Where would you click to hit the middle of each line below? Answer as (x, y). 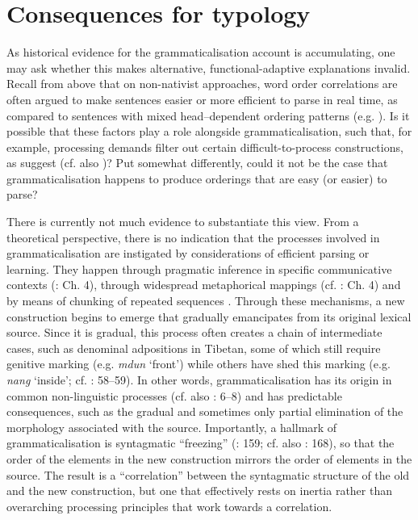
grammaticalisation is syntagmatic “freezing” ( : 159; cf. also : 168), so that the (201, 443)
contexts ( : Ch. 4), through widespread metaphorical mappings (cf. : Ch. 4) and (204, 285)
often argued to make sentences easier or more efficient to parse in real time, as (202, 99)
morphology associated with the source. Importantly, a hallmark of (172, 427)
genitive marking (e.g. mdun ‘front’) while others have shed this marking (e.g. (199, 364)
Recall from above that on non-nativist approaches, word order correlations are (202, 84)
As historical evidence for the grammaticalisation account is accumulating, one (201, 52)
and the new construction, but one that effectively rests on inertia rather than (199, 491)
